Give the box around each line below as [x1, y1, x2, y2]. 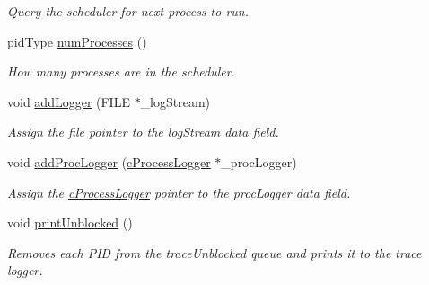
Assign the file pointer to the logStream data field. [7, 122, 279, 141]
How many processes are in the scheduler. [7, 62, 235, 81]
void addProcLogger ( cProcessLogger [7, 152, 211, 171]
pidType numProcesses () [7, 31, 147, 50]
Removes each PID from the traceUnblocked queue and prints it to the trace [7, 243, 422, 262]
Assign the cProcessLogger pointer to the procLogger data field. [7, 183, 351, 201]
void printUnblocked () [7, 213, 133, 232]
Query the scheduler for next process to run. [7, 2, 249, 20]
